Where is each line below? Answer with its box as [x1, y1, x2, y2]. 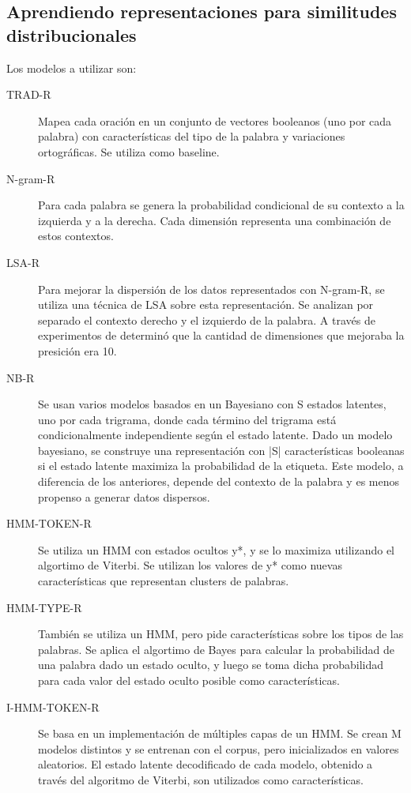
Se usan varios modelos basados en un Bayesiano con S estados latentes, [38, 396, 386, 412]
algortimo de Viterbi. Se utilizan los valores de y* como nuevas [38, 557, 342, 573]
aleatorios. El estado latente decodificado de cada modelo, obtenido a [38, 756, 373, 772]
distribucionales [6, 22, 137, 47]
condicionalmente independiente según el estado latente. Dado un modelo [38, 427, 393, 443]
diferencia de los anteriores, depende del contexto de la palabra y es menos [38, 473, 399, 490]
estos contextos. [38, 227, 114, 244]
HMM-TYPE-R [6, 599, 82, 615]
